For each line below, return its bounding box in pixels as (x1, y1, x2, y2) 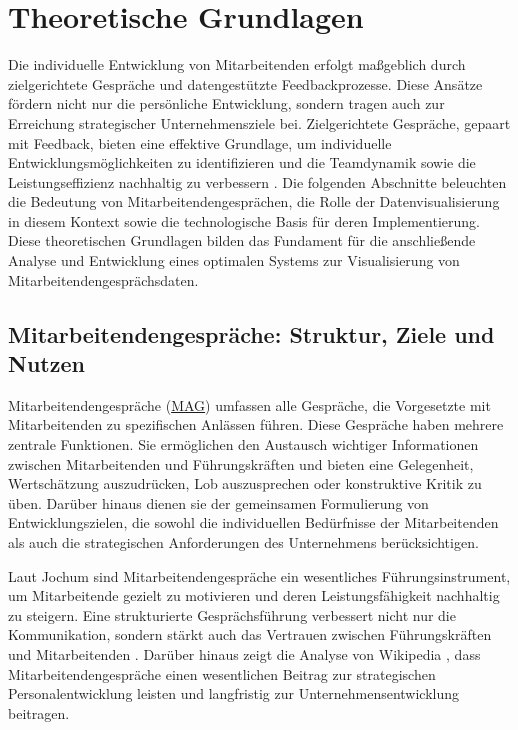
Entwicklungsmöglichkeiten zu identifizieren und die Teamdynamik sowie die (8, 152, 476, 173)
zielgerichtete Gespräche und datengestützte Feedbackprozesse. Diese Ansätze (8, 73, 483, 94)
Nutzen (8, 348, 85, 379)
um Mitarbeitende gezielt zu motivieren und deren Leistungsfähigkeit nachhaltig (8, 585, 500, 606)
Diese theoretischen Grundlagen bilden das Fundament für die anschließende (8, 230, 476, 251)
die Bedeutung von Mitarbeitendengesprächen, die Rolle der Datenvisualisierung (8, 191, 500, 212)
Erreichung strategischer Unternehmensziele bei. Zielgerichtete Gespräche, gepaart (8, 112, 511, 133)
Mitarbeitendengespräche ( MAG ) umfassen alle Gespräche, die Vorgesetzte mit (8, 394, 491, 415)
